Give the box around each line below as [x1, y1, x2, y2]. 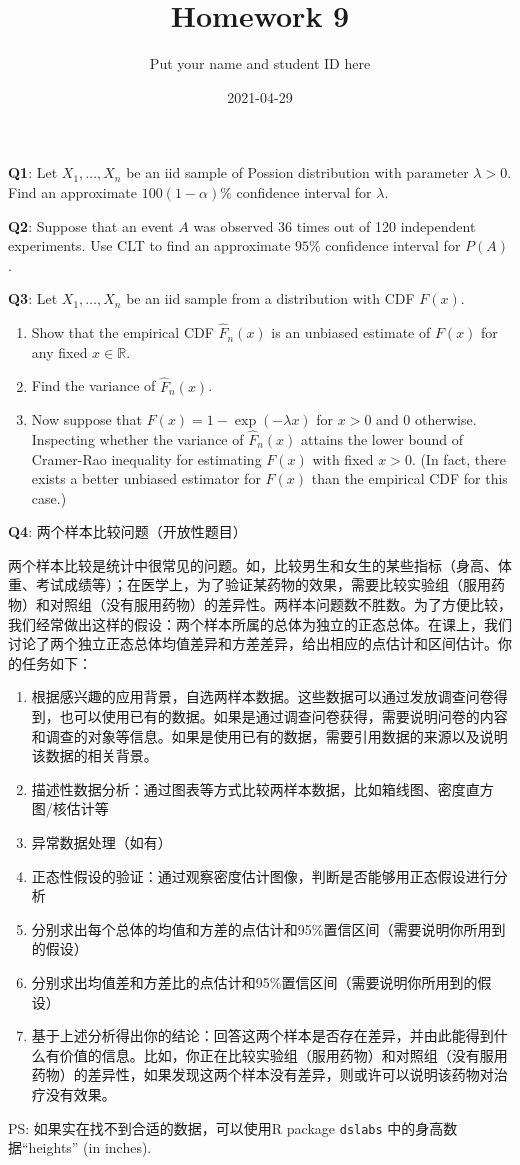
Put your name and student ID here [149, 53, 371, 74]
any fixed [31, 341, 88, 362]
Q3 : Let [8, 288, 58, 309]
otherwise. [415, 409, 477, 430]
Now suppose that [31, 409, 143, 430]
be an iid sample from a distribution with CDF [126, 288, 415, 309]
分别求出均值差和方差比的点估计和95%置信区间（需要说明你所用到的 [31, 971, 478, 992]
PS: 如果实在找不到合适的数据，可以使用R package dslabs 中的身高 [8, 1117, 444, 1138]
